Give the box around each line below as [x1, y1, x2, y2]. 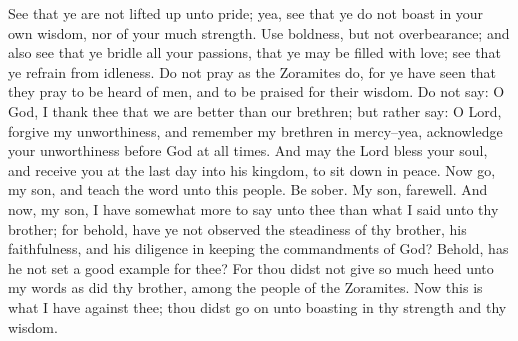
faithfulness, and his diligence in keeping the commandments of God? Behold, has [8, 238, 509, 259]
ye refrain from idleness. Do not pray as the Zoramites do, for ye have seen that [8, 61, 497, 82]
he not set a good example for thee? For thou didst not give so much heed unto [8, 257, 494, 278]
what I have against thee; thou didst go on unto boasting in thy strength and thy [8, 296, 507, 317]
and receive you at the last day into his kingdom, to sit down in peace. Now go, [8, 159, 496, 180]
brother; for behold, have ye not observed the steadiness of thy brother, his [8, 218, 467, 239]
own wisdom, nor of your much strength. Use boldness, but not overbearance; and [8, 22, 510, 43]
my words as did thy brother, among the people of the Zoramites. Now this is [8, 277, 483, 298]
